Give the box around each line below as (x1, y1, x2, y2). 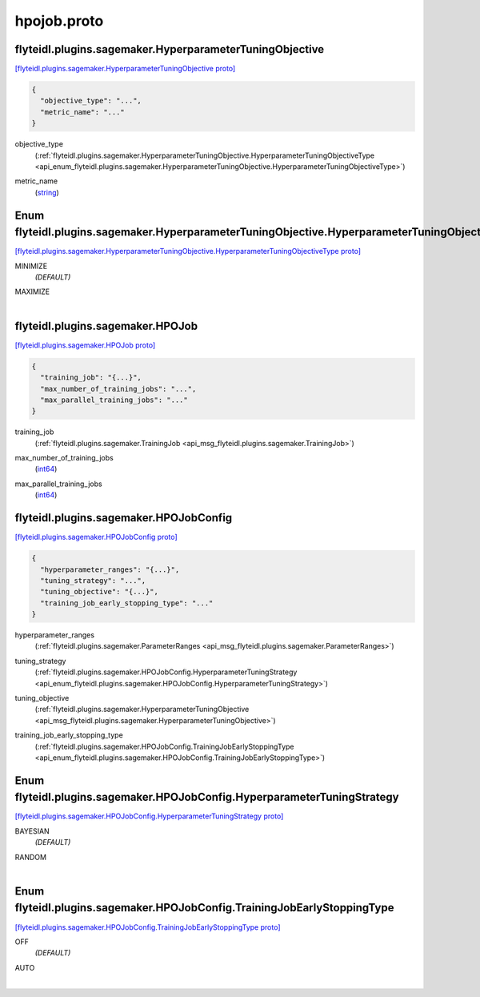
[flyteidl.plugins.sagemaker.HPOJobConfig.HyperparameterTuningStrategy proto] (14, 811, 284, 821)
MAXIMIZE (14, 287, 50, 296)
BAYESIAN (14, 826, 50, 836)
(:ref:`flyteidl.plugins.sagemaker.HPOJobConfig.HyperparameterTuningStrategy (34, 667, 298, 677)
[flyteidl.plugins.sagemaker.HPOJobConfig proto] (14, 533, 178, 542)
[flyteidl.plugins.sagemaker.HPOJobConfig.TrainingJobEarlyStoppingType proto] (14, 922, 281, 932)
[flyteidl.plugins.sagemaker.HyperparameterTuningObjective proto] (14, 64, 236, 74)
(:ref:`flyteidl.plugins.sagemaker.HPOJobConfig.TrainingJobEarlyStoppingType (34, 742, 294, 751)
